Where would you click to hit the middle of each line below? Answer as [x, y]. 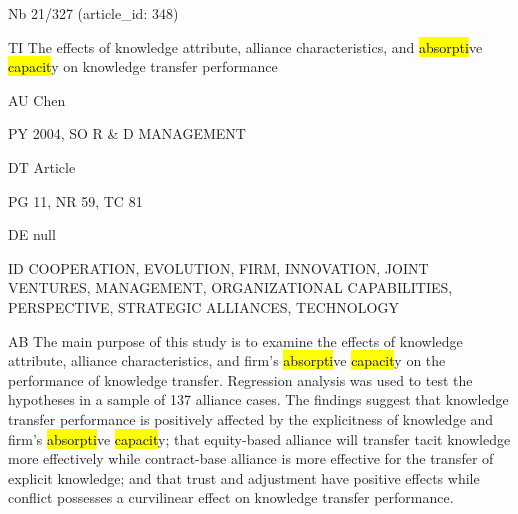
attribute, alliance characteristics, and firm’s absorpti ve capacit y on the [227, 360]
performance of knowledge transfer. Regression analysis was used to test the [240, 379]
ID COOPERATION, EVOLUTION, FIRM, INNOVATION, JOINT [218, 267]
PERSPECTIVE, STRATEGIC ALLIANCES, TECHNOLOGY [203, 306]
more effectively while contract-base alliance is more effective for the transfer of [251, 458]
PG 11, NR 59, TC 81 [75, 200]
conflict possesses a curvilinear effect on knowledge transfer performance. [231, 497]
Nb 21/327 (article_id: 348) [93, 13]
